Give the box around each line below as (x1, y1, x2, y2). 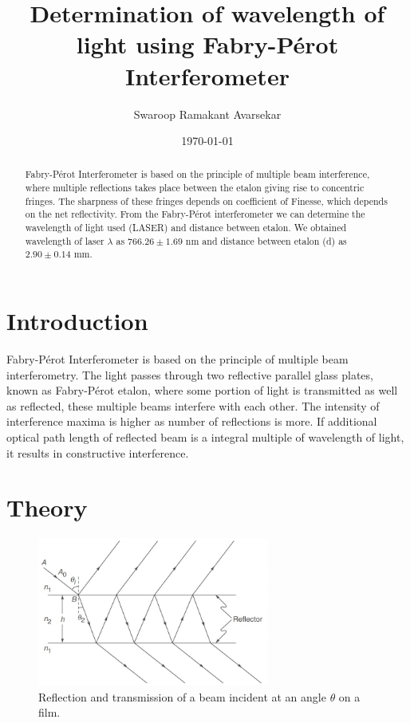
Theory (6, 491, 88, 524)
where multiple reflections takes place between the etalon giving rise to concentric (25, 181, 365, 195)
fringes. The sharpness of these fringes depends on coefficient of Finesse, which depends (25, 194, 388, 207)
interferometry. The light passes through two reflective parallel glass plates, (6, 366, 373, 383)
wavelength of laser (25, 234, 104, 247)
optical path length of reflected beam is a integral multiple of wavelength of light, (6, 428, 404, 445)
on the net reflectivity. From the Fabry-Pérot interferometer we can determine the (25, 207, 365, 221)
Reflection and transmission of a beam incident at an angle (38, 688, 326, 705)
